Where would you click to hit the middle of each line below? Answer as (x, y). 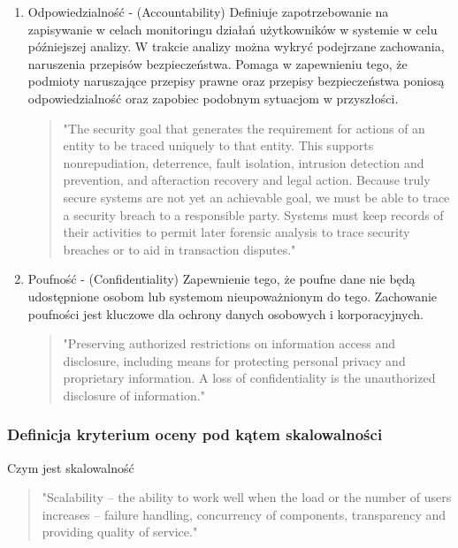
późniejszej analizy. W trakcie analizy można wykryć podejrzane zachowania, (236, 46)
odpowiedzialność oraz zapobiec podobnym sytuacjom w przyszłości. (213, 98)
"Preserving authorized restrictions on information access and (229, 343)
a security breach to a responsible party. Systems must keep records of (253, 214)
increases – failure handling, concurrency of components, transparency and (244, 514)
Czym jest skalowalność (71, 467)
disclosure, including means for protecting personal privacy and (234, 360)
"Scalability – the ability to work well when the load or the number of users (247, 497)
